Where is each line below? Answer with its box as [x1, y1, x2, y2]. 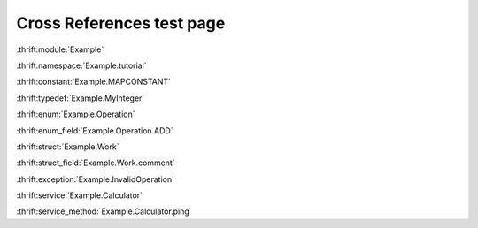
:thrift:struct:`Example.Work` [16, 141, 119, 152]
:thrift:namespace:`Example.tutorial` [16, 60, 147, 71]
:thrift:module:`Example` [16, 44, 104, 55]
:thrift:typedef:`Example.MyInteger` [16, 93, 145, 103]
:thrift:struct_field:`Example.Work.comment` [16, 157, 176, 168]
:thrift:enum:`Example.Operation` [16, 109, 135, 119]
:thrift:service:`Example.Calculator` [16, 190, 143, 201]
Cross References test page [16, 13, 226, 33]
